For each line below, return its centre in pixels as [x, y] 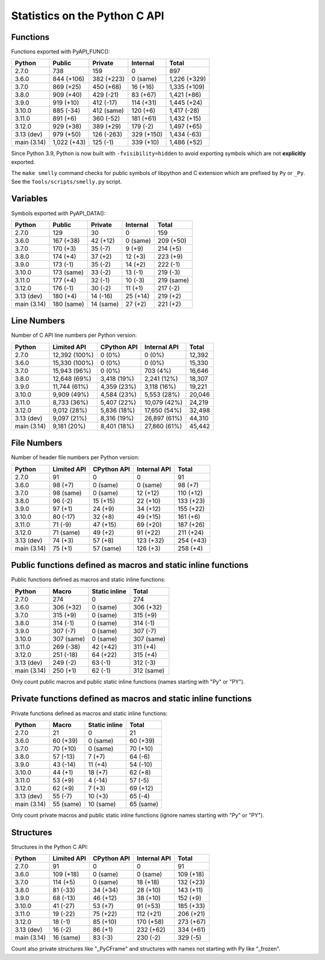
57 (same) [107, 548]
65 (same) [144, 804]
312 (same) [149, 670]
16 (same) [67, 938]
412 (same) [108, 110]
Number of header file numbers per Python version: [75, 457]
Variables [29, 199]
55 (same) [67, 804]
